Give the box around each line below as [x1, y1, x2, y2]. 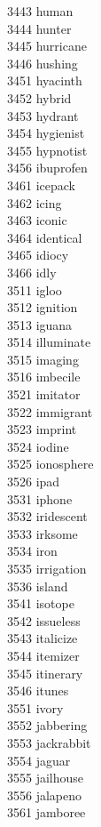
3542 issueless [7, 611, 81, 630]
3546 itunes [7, 681, 69, 700]
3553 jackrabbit [7, 733, 91, 751]
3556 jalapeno [7, 785, 82, 804]
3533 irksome [7, 524, 78, 542]
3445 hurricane [7, 36, 87, 55]
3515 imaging [7, 349, 79, 368]
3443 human [7, 2, 74, 20]
